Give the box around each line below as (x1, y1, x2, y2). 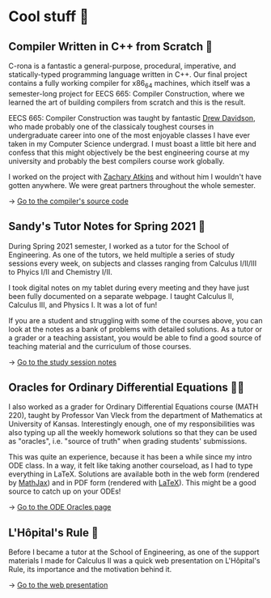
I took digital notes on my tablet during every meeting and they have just (8, 283, 249, 293)
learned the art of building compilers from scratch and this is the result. (8, 97, 246, 107)
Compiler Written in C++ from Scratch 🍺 (8, 40, 213, 53)
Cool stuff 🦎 (8, 7, 89, 26)
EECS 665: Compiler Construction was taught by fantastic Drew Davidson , (8, 113, 256, 122)
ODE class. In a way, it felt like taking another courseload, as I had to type (8, 461, 253, 471)
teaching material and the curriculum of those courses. (8, 341, 192, 351)
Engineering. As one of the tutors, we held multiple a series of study (8, 250, 235, 259)
